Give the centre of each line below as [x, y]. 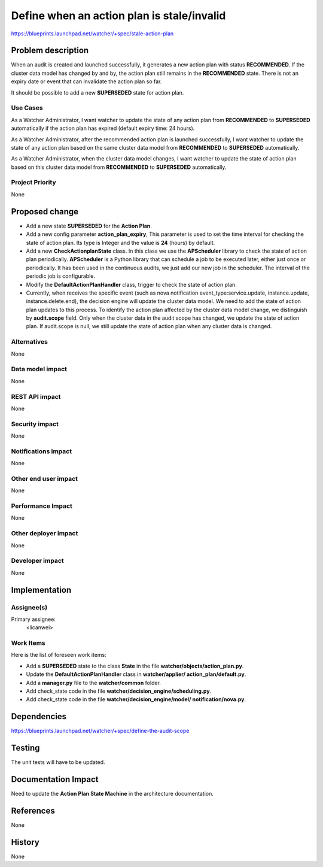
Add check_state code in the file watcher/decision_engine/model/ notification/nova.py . [136, 699]
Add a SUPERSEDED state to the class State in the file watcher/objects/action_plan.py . [135, 666]
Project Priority [33, 183]
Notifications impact [41, 451]
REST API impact [36, 396]
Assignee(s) [29, 607]
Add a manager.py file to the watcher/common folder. [94, 683]
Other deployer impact [45, 533]
